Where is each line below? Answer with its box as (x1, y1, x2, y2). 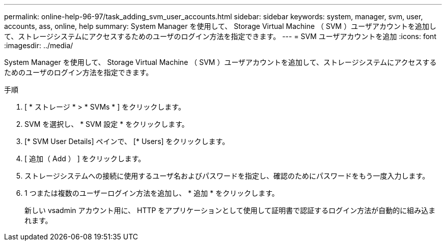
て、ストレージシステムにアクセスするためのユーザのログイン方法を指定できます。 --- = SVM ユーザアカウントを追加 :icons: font (4, 32, 436, 41)
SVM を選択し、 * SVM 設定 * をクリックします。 (24, 120, 189, 128)
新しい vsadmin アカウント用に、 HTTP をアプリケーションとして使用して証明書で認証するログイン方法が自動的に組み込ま (24, 206, 436, 215)
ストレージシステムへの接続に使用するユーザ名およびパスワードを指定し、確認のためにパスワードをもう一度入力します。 (24, 171, 430, 180)
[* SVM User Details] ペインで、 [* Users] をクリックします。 (24, 137, 230, 146)
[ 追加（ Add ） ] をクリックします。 (24, 154, 146, 163)
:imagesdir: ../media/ (4, 41, 73, 50)
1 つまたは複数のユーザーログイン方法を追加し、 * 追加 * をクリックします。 (24, 189, 279, 197)
